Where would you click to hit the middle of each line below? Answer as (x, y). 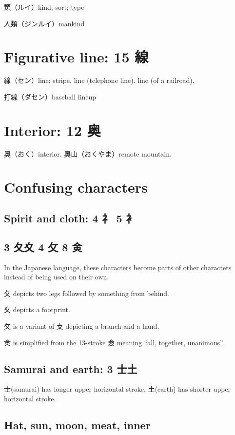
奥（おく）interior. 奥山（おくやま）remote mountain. (88, 153)
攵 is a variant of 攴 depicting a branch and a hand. (82, 326)
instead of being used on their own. (57, 277)
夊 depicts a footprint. (37, 309)
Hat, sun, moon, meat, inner (77, 425)
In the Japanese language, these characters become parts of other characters (118, 267)
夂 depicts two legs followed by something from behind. (87, 293)
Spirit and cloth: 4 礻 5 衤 (70, 218)
